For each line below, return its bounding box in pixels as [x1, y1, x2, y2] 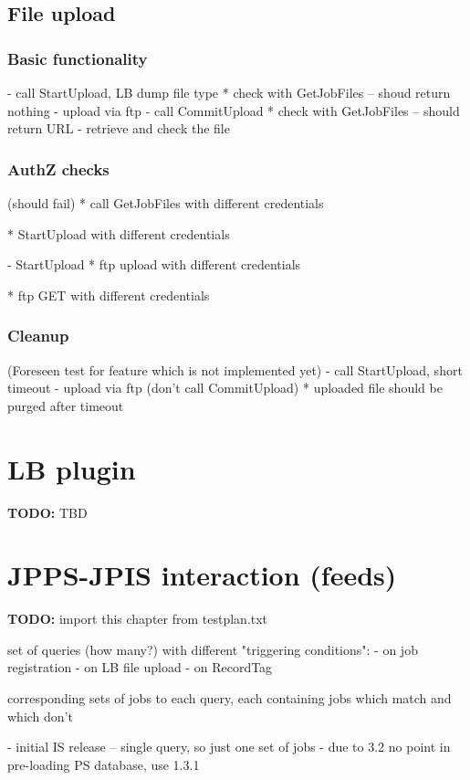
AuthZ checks [7, 157, 110, 180]
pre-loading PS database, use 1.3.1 [7, 754, 200, 774]
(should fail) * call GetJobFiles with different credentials [7, 194, 324, 212]
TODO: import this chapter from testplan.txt [7, 609, 268, 628]
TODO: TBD [7, 502, 88, 522]
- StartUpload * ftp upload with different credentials [7, 255, 301, 274]
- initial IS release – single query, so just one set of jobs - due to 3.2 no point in [7, 737, 451, 756]
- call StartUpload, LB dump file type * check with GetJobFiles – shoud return [7, 83, 451, 101]
